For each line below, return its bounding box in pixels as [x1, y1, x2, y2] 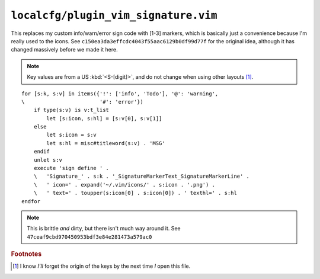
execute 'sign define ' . [33, 165, 110, 172]
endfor [21, 198, 41, 204]
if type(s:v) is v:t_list [33, 107, 110, 114]
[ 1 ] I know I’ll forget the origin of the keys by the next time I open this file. [12, 262, 191, 270]
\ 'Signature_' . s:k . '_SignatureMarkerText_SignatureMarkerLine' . [33, 173, 250, 180]
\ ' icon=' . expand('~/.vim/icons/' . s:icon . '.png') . [33, 181, 216, 188]
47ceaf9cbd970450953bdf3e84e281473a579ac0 [27, 233, 152, 240]
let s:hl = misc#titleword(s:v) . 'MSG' [46, 140, 165, 146]
